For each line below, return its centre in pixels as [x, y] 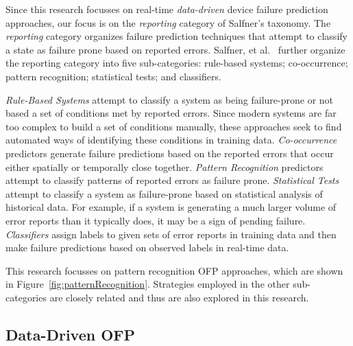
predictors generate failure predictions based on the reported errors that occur [170, 153]
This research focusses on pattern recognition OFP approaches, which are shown [174, 270]
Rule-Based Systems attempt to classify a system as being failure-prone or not [170, 99]
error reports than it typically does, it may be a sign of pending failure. [156, 220]
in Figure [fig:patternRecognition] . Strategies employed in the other [148, 284]
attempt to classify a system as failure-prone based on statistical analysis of [164, 193]
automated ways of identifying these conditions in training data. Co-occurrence [171, 140]
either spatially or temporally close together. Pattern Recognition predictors [165, 166]
